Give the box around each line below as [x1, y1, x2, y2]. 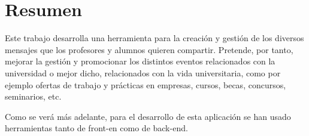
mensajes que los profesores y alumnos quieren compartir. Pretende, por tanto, [5, 43, 293, 55]
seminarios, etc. [5, 90, 62, 103]
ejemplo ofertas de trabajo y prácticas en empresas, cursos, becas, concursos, [5, 78, 286, 91]
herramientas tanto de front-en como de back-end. [5, 122, 188, 134]
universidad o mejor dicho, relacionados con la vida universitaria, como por [5, 66, 281, 79]
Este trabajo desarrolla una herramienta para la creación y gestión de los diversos [5, 32, 304, 44]
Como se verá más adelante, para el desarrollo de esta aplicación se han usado [5, 110, 291, 122]
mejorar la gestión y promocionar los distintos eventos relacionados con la [5, 55, 275, 67]
